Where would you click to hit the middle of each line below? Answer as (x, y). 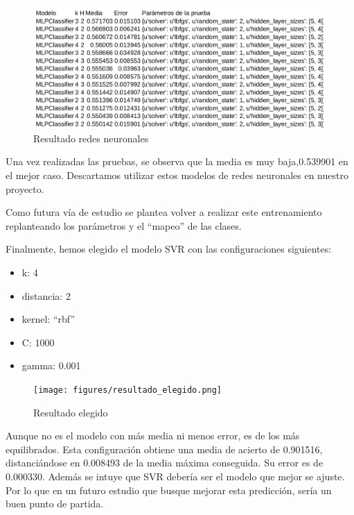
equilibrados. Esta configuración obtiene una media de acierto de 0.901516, (164, 449)
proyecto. (25, 188)
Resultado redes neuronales (91, 138)
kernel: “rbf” (48, 319)
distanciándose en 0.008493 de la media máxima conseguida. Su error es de (165, 463)
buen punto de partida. (55, 504)
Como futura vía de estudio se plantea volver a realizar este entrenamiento (164, 212)
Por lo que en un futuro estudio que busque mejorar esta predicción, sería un (169, 490)
